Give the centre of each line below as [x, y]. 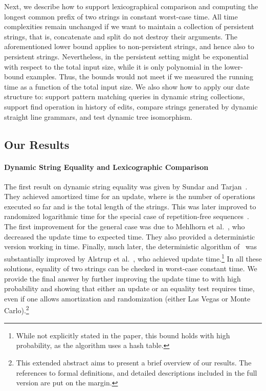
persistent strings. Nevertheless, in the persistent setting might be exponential [126, 56]
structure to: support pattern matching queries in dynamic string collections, [125, 96]
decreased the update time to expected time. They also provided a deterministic [130, 236]
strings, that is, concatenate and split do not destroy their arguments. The [121, 36]
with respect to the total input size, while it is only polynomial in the [113, 66]
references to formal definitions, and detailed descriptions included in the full [137, 372]
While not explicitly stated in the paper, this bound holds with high [123, 335]
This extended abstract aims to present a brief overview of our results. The [134, 362]
